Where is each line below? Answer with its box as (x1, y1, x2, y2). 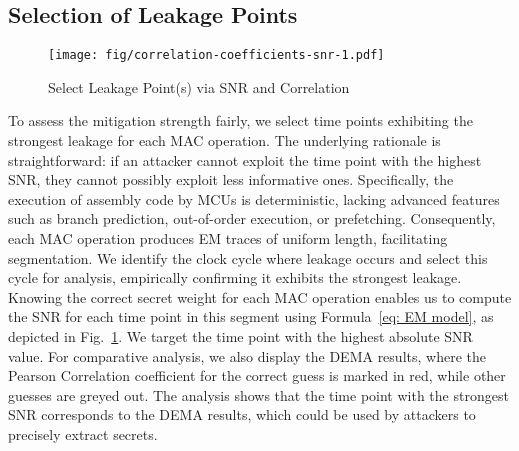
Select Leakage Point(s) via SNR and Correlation (48, 76, 350, 97)
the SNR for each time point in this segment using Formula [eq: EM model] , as (8, 306, 494, 327)
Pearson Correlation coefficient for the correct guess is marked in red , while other (8, 365, 506, 386)
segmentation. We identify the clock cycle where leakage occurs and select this (8, 247, 488, 268)
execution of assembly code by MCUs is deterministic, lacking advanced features (8, 188, 500, 209)
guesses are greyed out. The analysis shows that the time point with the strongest (8, 384, 509, 405)
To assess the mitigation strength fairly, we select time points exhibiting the (8, 110, 473, 131)
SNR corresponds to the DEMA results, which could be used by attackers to (8, 404, 476, 425)
